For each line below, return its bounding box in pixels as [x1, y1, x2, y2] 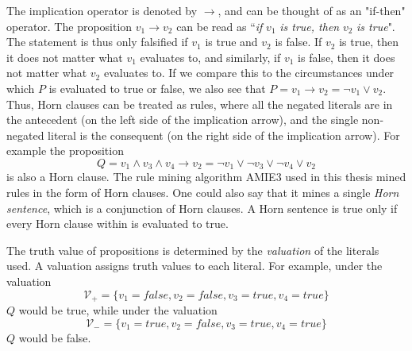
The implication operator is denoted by [6, 2, 198, 18]
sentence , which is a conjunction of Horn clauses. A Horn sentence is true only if [6, 199, 398, 216]
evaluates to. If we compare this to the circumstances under [103, 64, 395, 81]
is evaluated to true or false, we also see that [48, 79, 266, 96]
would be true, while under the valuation [18, 302, 218, 318]
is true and [205, 33, 258, 50]
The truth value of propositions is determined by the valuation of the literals [6, 241, 379, 258]
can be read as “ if [176, 17, 263, 34]
